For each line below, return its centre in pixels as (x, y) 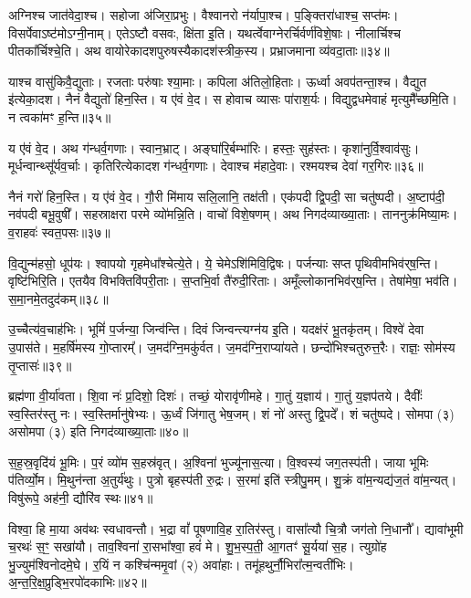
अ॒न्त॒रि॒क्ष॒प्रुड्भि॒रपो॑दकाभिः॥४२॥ (78, 582)
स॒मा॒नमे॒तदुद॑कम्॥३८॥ (58, 298)
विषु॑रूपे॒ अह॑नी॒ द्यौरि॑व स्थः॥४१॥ (81, 498)
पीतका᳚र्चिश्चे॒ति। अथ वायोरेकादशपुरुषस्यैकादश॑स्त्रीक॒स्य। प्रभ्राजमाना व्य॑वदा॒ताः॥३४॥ (199, 51)
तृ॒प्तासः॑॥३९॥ (40, 365)
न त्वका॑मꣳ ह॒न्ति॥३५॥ (60, 116)
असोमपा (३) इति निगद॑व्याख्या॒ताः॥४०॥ (99, 431)
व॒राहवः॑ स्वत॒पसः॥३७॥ (59, 231)
